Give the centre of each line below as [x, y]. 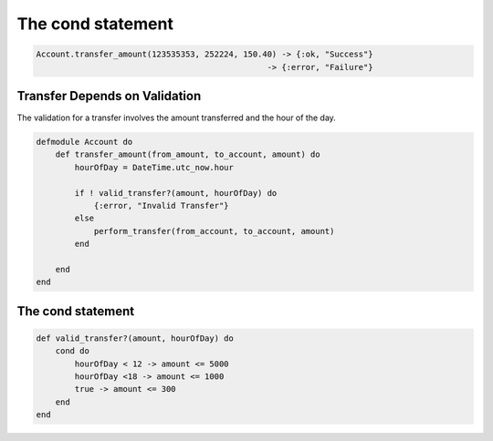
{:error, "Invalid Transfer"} [161, 205]
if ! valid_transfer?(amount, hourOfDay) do [176, 193]
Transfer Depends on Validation [109, 96]
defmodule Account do [84, 142]
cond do [73, 351]
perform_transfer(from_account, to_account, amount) [214, 231]
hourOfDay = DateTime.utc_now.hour [154, 167]
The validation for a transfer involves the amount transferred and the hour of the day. [177, 118]
